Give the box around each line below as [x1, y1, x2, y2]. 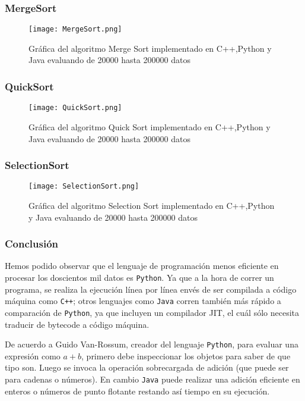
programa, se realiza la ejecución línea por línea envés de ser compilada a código [5, 283, 297, 295]
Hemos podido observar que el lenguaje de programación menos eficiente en [5, 259, 279, 272]
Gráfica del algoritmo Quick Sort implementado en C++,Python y [28, 120, 271, 133]
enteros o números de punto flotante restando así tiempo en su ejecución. [5, 384, 270, 397]
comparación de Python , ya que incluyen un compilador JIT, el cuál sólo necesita [5, 306, 300, 318]
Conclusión [5, 236, 58, 251]
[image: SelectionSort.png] [28, 182, 139, 191]
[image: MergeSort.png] [28, 25, 122, 34]
